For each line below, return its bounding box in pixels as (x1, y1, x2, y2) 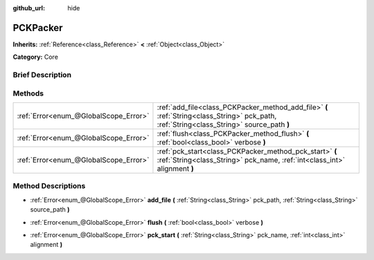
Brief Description (12, 70, 72, 80)
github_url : (12, 4, 45, 12)
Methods (12, 89, 44, 98)
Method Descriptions (12, 181, 86, 191)
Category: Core (12, 53, 59, 62)
